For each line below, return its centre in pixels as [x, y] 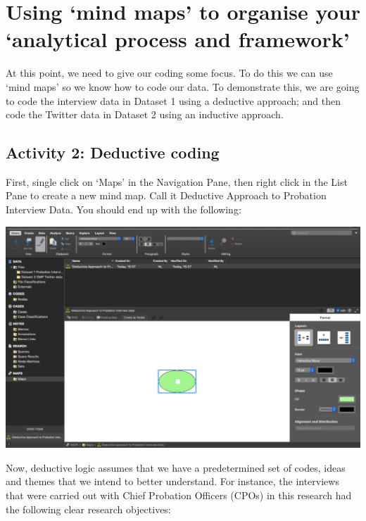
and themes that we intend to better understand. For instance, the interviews [172, 481]
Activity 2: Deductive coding [113, 152]
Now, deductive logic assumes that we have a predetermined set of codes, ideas [176, 467]
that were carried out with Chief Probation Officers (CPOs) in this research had [179, 495]
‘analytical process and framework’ [178, 39]
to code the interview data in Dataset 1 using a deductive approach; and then [173, 100]
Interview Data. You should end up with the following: [124, 209]
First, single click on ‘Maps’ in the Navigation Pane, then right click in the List [177, 181]
